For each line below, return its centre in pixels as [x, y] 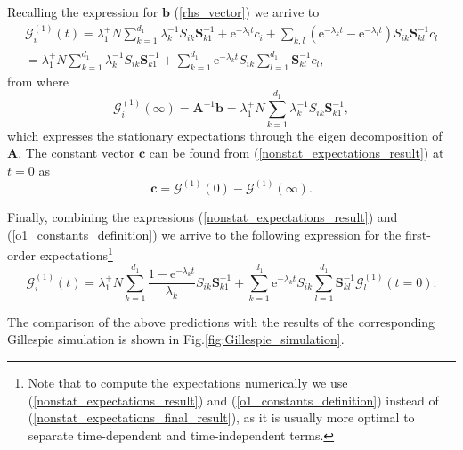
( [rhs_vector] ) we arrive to [247, 12]
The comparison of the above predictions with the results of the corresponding [221, 321]
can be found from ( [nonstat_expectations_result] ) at [296, 153]
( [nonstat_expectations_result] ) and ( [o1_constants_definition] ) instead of [233, 400]
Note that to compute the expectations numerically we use [188, 383]
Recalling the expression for [83, 12]
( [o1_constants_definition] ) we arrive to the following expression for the [204, 234]
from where [38, 81]
